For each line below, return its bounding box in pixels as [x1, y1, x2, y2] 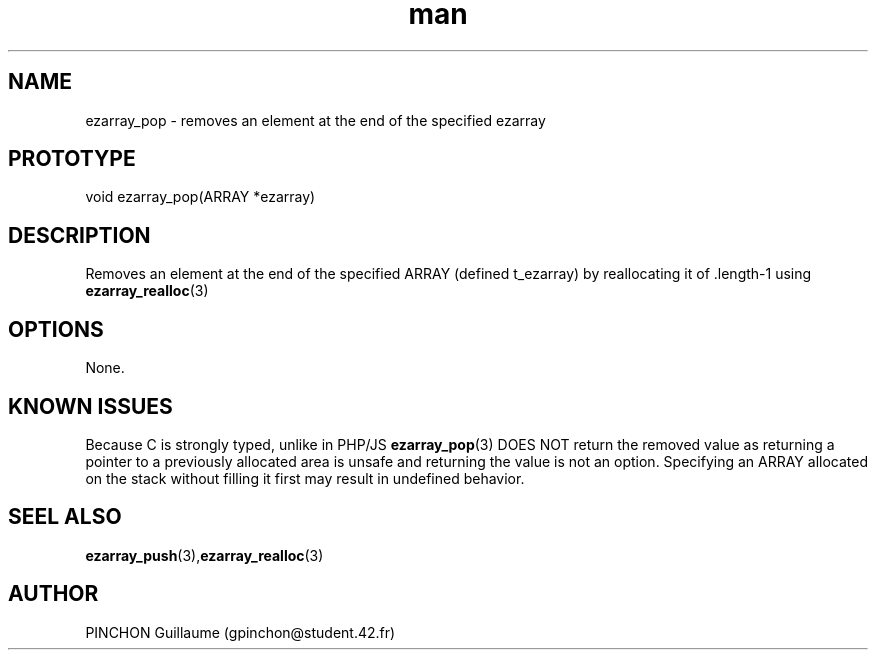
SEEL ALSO [8, 504, 122, 530]
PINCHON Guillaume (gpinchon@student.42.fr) [85, 623, 396, 641]
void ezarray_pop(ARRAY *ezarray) [85, 188, 316, 206]
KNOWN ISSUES [8, 393, 173, 419]
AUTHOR [8, 581, 99, 607]
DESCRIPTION [8, 222, 151, 248]
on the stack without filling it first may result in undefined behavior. [85, 469, 525, 487]
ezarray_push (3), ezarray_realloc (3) [85, 546, 324, 564]
